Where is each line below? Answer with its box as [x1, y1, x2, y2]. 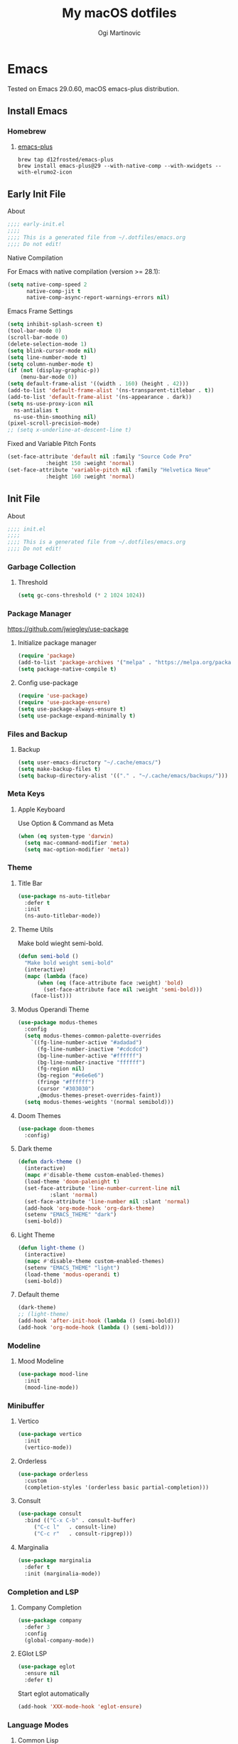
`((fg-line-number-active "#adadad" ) [31, 1038, 143, 1046]
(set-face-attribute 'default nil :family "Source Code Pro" [7, 453, 193, 460]
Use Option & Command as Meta [17, 819, 114, 827]
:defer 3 [24, 1623, 50, 1630]
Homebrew [7, 127, 46, 136]
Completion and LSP [7, 1587, 80, 1597]
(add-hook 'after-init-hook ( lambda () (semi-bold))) [17, 1317, 180, 1324]
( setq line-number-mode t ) [7, 353, 87, 361]
